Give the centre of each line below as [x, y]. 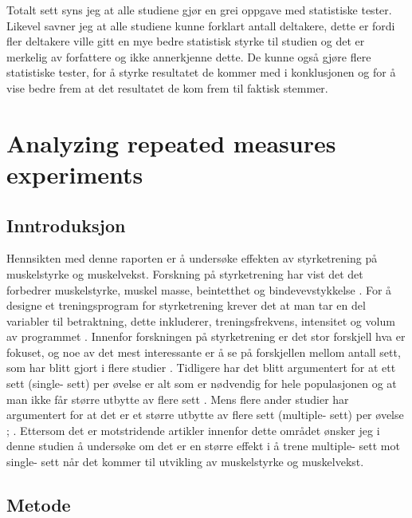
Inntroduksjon [66, 225]
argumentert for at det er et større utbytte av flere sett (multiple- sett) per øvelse [205, 415]
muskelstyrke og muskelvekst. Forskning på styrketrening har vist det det [185, 273]
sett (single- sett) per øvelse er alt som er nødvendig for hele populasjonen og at [202, 384]
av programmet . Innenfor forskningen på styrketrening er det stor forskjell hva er [206, 336]
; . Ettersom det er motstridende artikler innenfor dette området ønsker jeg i [193, 430]
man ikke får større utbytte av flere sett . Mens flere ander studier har [178, 399]
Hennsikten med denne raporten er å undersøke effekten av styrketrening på [192, 258]
